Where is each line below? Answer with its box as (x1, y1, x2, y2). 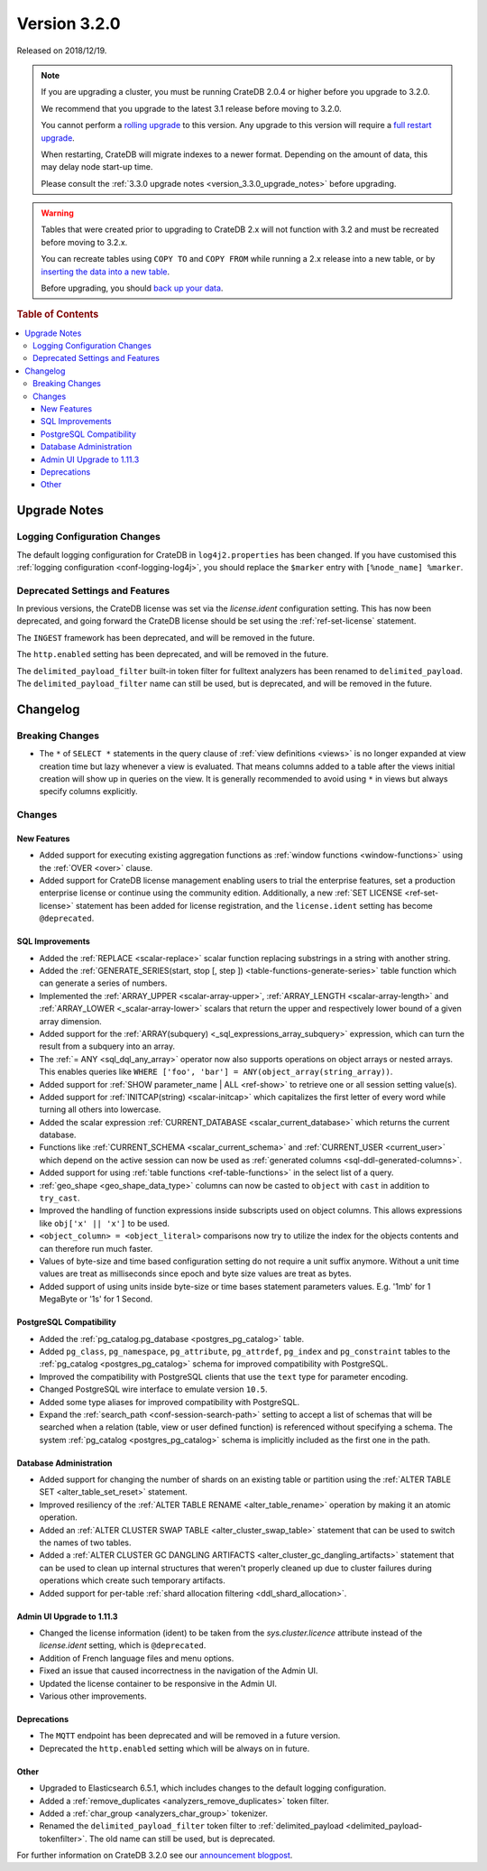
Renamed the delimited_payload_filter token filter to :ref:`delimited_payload (39, 1820, 345, 1831)
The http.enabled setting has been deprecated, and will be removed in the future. (16, 649, 329, 660)
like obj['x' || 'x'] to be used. (39, 1218, 170, 1228)
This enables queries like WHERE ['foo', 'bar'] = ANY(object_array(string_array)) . (39, 1066, 393, 1078)
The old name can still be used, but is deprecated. (88, 1833, 275, 1844)
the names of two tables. (39, 1537, 132, 1548)
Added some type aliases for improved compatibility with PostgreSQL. (39, 1396, 300, 1407)
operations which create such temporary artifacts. (39, 1575, 225, 1586)
